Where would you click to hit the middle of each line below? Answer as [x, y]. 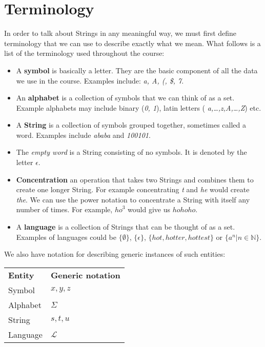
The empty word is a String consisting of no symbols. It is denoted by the [131, 152]
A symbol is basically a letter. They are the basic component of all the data [137, 70]
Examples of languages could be [66, 237]
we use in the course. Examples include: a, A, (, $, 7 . [100, 80]
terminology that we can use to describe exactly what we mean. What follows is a [132, 43]
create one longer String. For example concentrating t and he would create [133, 189]
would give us [149, 209]
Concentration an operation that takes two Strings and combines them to [135, 179]
